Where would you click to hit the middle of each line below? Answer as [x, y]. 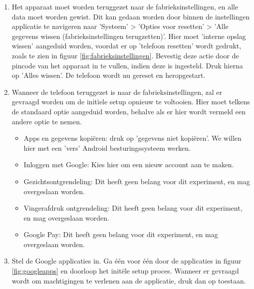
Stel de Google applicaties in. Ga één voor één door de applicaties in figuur [127, 261]
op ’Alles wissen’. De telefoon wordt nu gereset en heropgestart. [109, 75]
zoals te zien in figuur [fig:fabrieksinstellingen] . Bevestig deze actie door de [125, 55]
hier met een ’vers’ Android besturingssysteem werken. [107, 147]
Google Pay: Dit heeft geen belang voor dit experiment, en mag [121, 234]
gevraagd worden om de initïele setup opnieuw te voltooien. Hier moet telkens [131, 102]
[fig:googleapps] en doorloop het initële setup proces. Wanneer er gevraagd [125, 271]
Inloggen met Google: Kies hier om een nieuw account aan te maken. [129, 164]
